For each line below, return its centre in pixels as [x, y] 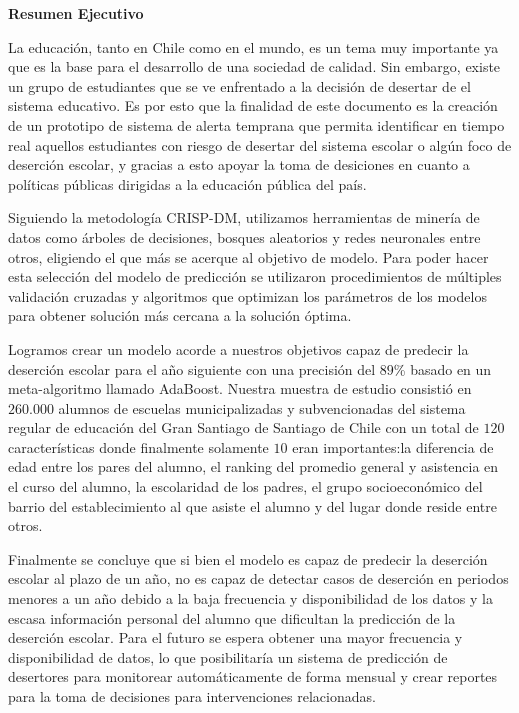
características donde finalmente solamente [138, 446]
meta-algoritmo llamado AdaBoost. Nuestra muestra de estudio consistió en [240, 388]
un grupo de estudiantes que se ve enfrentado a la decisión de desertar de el [239, 85]
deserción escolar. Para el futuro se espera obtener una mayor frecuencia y [235, 637]
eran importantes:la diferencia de [393, 446]
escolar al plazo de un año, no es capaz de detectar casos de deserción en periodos [258, 578]
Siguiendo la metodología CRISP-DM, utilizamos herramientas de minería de [244, 217]
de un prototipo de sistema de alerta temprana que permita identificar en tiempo [256, 124]
